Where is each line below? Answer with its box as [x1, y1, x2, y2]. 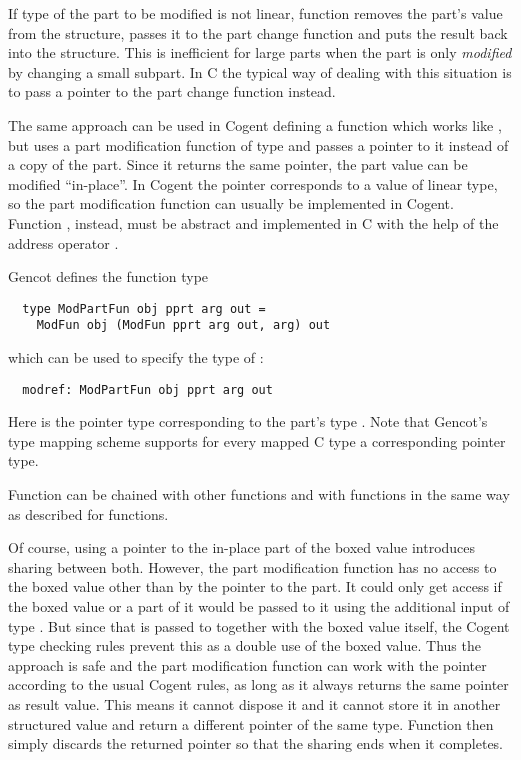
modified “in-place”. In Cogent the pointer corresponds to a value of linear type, [8, 173, 498, 194]
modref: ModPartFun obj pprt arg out [22, 382, 273, 397]
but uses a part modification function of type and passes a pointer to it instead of [8, 134, 509, 155]
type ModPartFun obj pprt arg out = [22, 301, 266, 316]
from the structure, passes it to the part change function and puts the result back [8, 22, 508, 43]
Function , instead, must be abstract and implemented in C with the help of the [8, 212, 499, 233]
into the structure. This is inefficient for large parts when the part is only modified [8, 42, 512, 63]
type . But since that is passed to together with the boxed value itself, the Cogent [8, 615, 510, 636]
